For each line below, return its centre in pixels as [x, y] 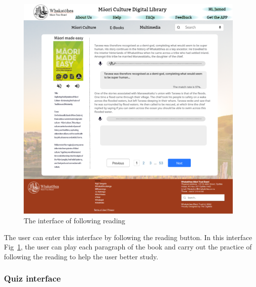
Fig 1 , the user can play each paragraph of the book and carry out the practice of [128, 247]
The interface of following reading [74, 221]
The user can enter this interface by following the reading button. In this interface [128, 237]
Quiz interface [33, 278]
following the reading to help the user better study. [81, 256]
